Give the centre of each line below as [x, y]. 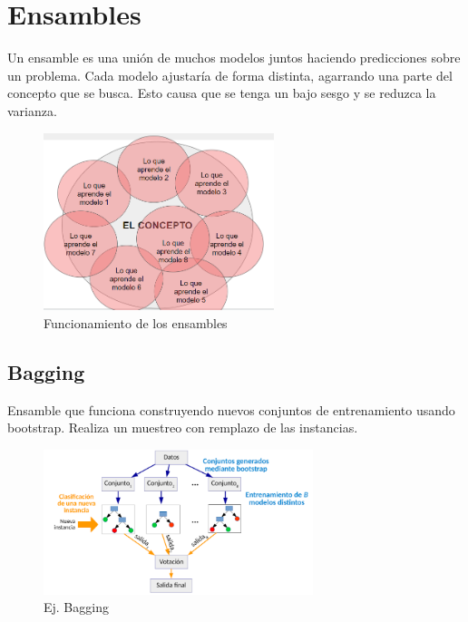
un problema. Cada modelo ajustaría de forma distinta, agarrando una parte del [230, 75]
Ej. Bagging [76, 607]
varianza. [32, 110]
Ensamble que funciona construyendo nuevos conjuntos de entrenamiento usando [231, 409]
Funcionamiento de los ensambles [136, 323]
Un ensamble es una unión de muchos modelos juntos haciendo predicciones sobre [234, 58]
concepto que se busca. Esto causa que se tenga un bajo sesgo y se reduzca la [222, 93]
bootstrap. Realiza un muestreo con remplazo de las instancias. [183, 428]
